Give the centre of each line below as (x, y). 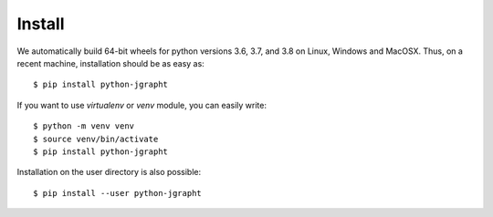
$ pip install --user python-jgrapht (118, 193)
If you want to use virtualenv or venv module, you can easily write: (142, 105)
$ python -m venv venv (84, 126)
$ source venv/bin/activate (96, 139)
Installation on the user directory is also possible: (109, 172)
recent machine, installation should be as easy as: (110, 63)
